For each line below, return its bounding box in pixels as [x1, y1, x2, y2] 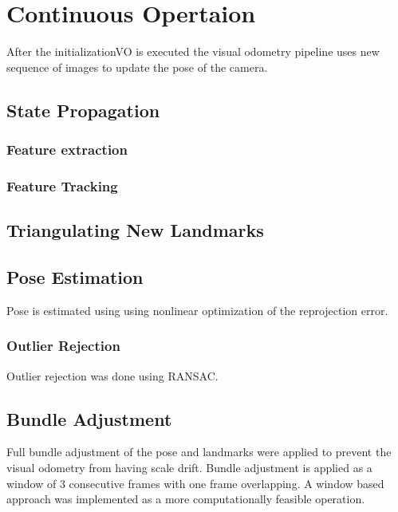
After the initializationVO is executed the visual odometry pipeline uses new [6, 43, 380, 60]
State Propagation [6, 97, 160, 122]
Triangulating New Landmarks [6, 218, 264, 242]
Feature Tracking [6, 175, 118, 195]
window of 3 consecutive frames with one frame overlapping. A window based [6, 475, 384, 491]
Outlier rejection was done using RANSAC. [6, 367, 219, 384]
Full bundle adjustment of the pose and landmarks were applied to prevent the [6, 443, 392, 460]
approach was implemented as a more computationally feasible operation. [6, 490, 365, 507]
